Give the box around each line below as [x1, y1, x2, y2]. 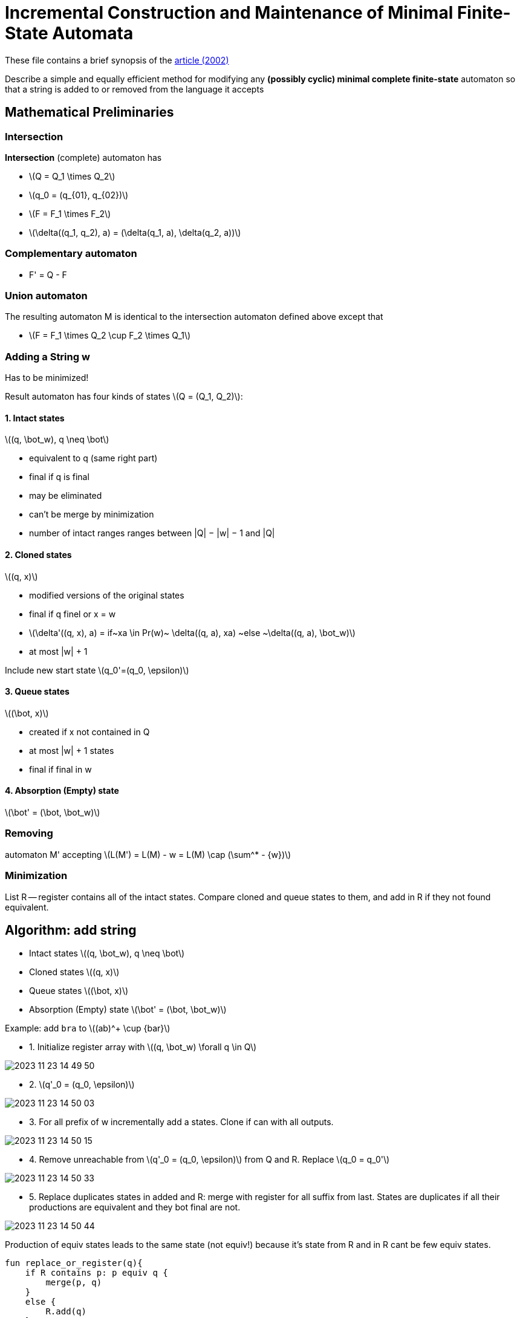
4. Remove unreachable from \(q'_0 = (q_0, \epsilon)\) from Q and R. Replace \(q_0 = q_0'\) [29, 1154, 390, 1165]
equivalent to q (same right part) [29, 453, 158, 464]
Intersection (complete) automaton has [5, 152, 162, 163]
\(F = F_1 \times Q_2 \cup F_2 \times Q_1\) [29, 330, 191, 341]
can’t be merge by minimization [29, 509, 154, 520]
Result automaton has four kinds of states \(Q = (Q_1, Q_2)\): [5, 391, 243, 402]
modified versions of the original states [29, 589, 184, 600]
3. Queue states [5, 686, 70, 697]
